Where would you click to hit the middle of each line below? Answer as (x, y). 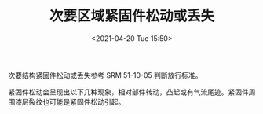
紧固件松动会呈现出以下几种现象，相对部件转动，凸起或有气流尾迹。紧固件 (128, 92)
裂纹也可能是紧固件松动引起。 (77, 101)
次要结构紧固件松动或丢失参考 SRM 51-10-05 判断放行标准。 (105, 75)
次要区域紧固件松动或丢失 (131, 16)
